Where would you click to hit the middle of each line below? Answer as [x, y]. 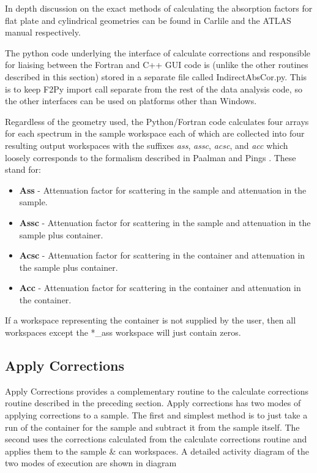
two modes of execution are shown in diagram [91, 463]
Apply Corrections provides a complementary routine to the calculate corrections [157, 391]
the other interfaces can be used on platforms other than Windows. [131, 101]
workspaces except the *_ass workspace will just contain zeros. [123, 332]
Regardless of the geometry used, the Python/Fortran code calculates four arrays [157, 121]
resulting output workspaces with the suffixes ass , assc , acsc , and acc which [147, 145]
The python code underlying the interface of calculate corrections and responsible [158, 52]
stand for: [23, 169]
